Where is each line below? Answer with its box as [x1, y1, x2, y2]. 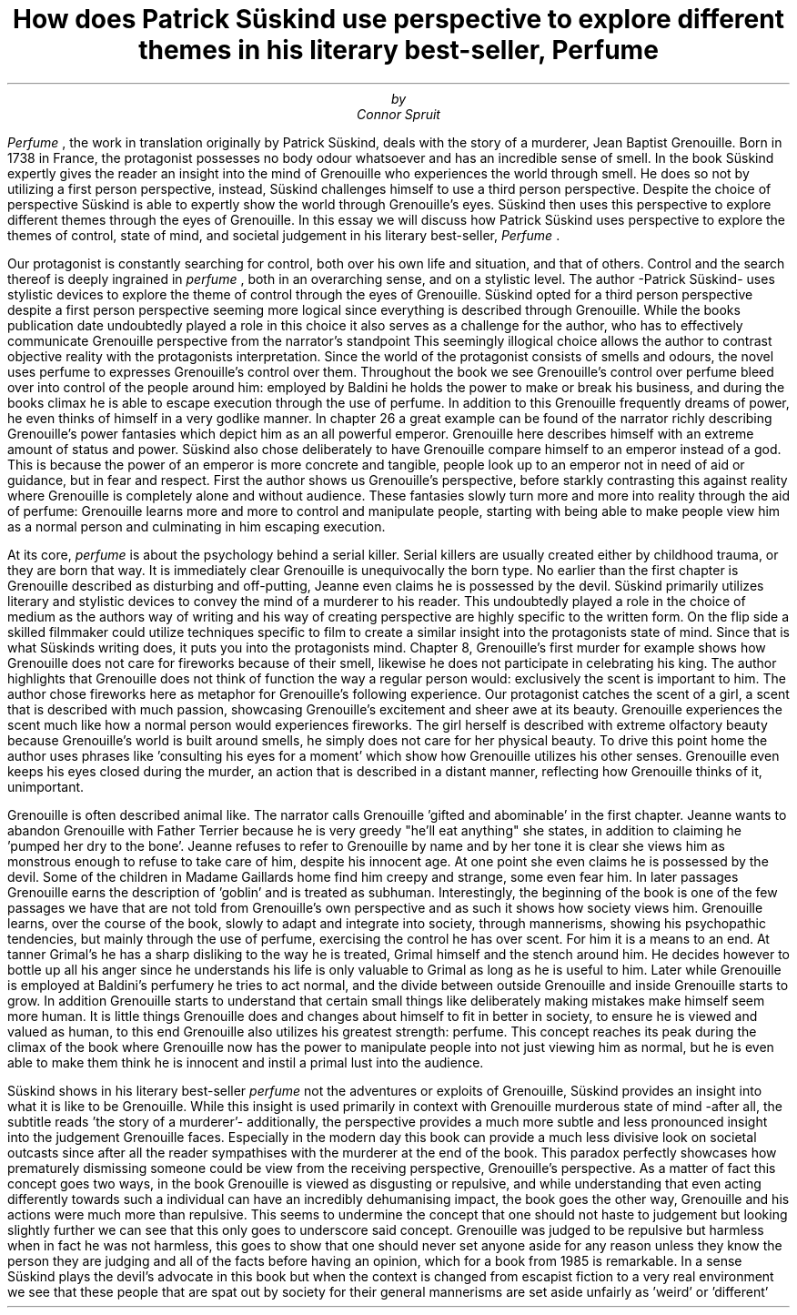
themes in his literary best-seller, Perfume [138, 35, 659, 66]
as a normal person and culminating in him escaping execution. [7, 518, 386, 534]
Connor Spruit [357, 106, 440, 122]
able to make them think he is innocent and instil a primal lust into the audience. [7, 1054, 484, 1070]
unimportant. [7, 778, 85, 794]
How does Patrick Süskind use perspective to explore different [13, 4, 784, 35]
